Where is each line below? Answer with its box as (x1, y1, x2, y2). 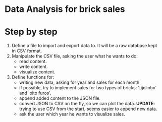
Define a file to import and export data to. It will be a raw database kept (11, 43, 157, 49)
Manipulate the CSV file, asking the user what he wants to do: (11, 53, 138, 59)
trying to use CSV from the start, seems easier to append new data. (19, 106, 157, 112)
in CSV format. (11, 48, 42, 54)
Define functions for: (11, 74, 54, 80)
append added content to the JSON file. (19, 95, 101, 101)
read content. (19, 59, 47, 64)
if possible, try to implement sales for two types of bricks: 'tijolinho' (19, 85, 157, 91)
